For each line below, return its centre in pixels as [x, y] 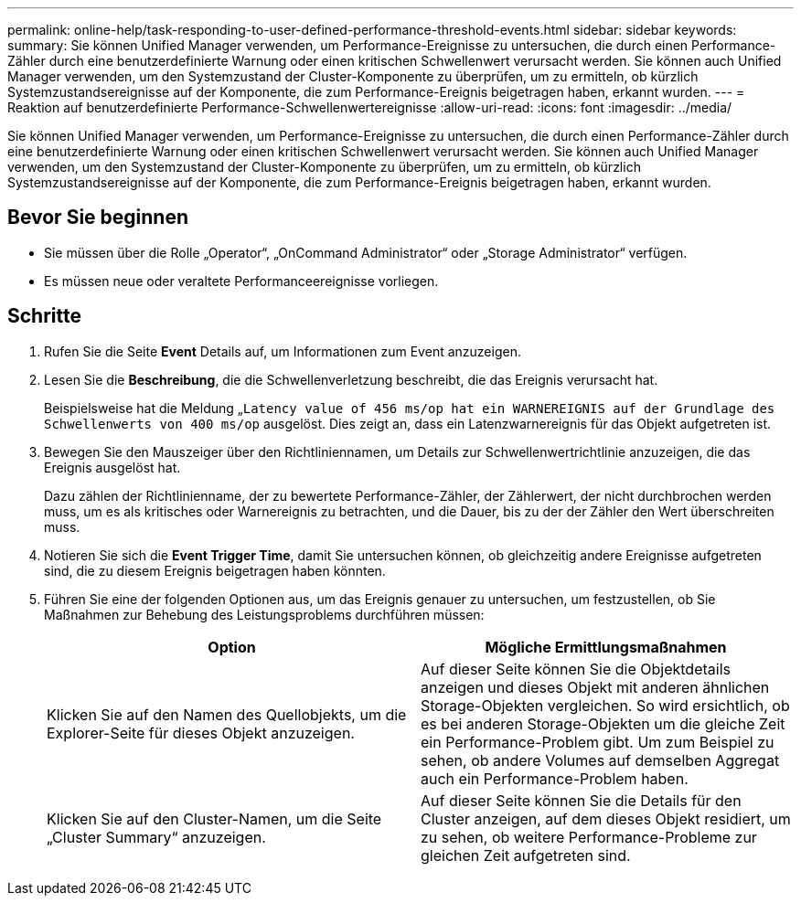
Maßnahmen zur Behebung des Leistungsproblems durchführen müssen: [264, 614]
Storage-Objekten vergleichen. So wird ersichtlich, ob [605, 705]
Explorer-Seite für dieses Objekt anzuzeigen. [201, 733]
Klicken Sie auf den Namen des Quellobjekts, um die [227, 714]
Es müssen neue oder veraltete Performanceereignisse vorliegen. [241, 281]
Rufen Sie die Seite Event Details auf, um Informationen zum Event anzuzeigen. [283, 351]
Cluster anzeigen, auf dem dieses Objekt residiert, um [606, 818]
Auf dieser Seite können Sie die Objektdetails [576, 669]
